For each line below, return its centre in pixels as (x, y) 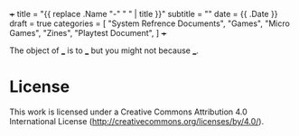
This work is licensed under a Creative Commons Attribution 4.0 (129, 112)
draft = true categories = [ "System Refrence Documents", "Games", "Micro (150, 23)
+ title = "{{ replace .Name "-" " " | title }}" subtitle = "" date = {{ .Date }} (144, 14)
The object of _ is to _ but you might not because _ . (104, 50)
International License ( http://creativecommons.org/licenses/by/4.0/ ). (137, 121)
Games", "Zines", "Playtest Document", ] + (88, 33)
